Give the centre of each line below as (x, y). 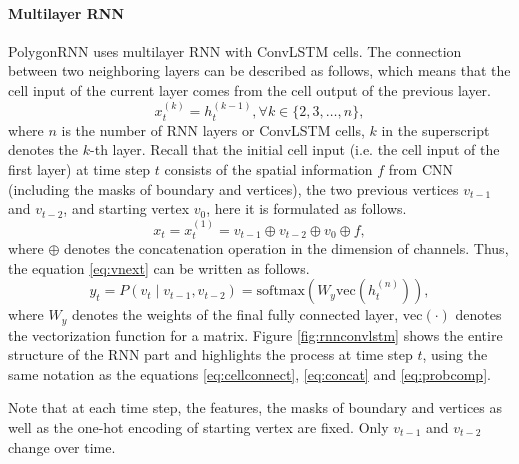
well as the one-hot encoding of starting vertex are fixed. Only (198, 427)
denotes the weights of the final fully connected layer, (235, 314)
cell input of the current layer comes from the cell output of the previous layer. (249, 89)
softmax (280, 291)
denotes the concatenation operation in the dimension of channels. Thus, (286, 248)
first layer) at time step (79, 169)
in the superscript (435, 129)
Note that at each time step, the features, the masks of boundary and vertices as (255, 407)
